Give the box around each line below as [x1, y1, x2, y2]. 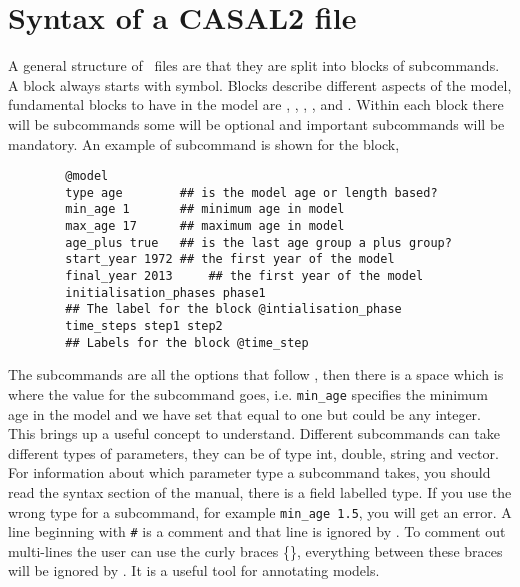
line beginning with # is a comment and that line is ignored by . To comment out [8, 521, 506, 542]
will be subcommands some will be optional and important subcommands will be [8, 113, 505, 134]
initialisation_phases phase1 [65, 285, 266, 300]
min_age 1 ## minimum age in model [65, 202, 345, 217]
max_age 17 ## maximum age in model [65, 219, 345, 234]
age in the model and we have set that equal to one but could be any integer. [8, 403, 481, 424]
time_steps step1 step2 [65, 319, 223, 333]
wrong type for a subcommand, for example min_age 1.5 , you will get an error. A [8, 501, 512, 522]
